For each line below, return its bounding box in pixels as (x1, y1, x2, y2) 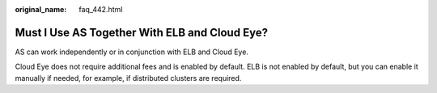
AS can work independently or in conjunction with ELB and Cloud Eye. (15, 47, 248, 57)
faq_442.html (78, 5, 123, 14)
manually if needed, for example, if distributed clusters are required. (15, 73, 242, 82)
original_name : (15, 5, 67, 14)
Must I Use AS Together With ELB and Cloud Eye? (15, 25, 269, 40)
